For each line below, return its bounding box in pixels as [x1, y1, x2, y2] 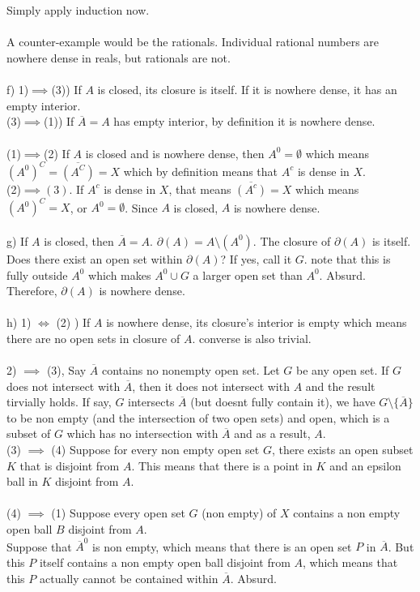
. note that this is [303, 250, 391, 267]
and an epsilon [329, 457, 401, 474]
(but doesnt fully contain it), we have [190, 393, 375, 410]
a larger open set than [193, 266, 303, 283]
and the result [305, 377, 375, 394]
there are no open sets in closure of [6, 329, 180, 346]
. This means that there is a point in [131, 457, 312, 474]
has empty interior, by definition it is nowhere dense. [113, 113, 375, 130]
